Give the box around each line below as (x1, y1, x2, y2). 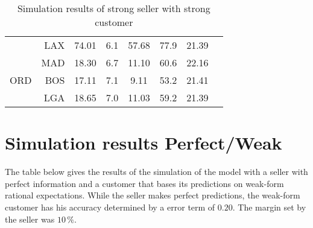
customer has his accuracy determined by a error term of (5, 200, 215, 213)
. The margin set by (232, 200, 306, 213)
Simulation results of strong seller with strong (17, 1, 210, 15)
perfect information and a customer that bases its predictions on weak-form (5, 177, 284, 189)
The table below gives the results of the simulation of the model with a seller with (5, 165, 308, 178)
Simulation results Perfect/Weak (5, 130, 282, 155)
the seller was (5, 212, 55, 225)
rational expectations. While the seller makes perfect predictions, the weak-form (5, 189, 300, 201)
